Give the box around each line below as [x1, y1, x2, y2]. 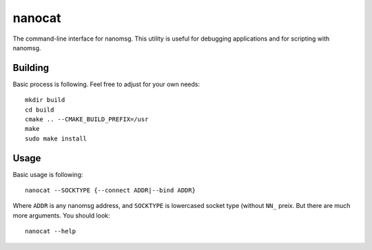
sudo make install [25, 134, 87, 143]
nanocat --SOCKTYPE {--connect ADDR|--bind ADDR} [25, 187, 196, 194]
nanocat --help [25, 227, 76, 236]
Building [12, 62, 50, 74]
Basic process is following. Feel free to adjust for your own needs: [12, 80, 200, 88]
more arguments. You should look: [12, 211, 110, 220]
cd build [25, 105, 54, 114]
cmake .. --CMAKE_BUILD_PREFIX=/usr [25, 116, 149, 123]
